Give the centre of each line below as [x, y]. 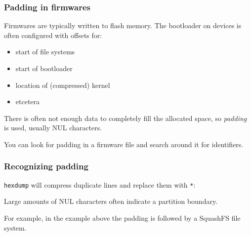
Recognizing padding [46, 166]
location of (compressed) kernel [63, 85]
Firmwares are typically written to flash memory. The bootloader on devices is [123, 25]
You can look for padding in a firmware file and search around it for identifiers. [124, 144]
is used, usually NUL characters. [53, 128]
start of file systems [45, 52]
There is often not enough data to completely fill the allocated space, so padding [125, 118]
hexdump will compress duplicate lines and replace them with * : [100, 184]
